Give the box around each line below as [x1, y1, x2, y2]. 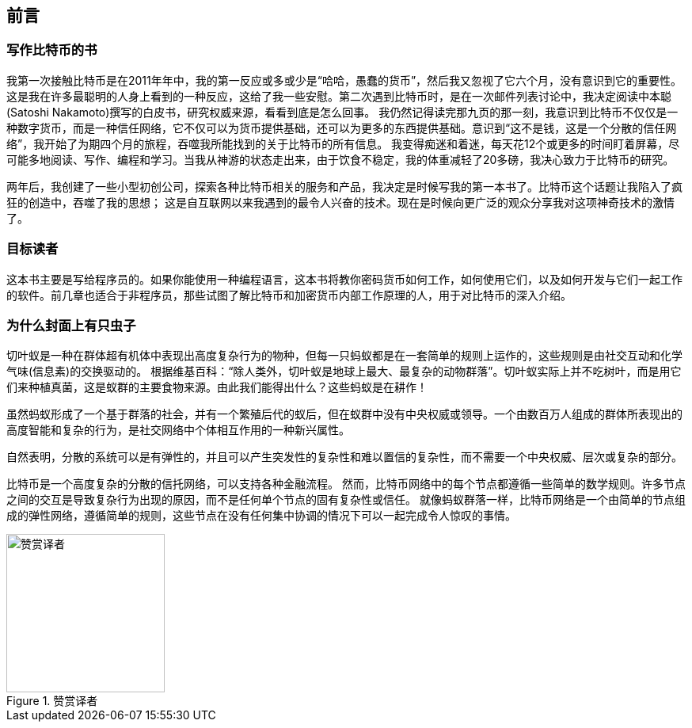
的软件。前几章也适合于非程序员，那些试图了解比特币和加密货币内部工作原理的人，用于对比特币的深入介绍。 [6, 288, 572, 302]
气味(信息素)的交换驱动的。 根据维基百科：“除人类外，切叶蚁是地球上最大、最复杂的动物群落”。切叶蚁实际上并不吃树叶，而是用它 [6, 364, 682, 379]
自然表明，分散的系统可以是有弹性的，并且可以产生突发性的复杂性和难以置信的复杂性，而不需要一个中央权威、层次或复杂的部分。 [6, 450, 682, 464]
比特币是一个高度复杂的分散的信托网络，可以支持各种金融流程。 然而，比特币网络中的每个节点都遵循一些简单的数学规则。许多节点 [6, 477, 686, 491]
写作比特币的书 [6, 42, 97, 59]
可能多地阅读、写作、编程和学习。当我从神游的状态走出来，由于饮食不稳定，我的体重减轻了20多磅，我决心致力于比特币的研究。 [6, 152, 675, 166]
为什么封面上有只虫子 [6, 317, 136, 334]
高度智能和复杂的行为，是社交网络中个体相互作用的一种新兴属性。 [6, 423, 350, 437]
